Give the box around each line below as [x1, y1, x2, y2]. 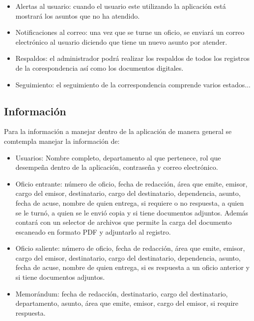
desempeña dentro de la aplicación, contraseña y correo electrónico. [15, 162, 218, 172]
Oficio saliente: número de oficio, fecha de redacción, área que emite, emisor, [15, 243, 245, 253]
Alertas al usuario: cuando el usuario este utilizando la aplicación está [15, 1, 226, 11]
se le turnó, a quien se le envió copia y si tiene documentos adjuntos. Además [15, 207, 249, 217]
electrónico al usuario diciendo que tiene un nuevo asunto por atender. [15, 36, 227, 47]
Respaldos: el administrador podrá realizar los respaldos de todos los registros [15, 53, 250, 63]
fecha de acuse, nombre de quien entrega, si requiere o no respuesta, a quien [15, 197, 244, 208]
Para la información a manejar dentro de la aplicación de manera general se [4, 126, 232, 136]
